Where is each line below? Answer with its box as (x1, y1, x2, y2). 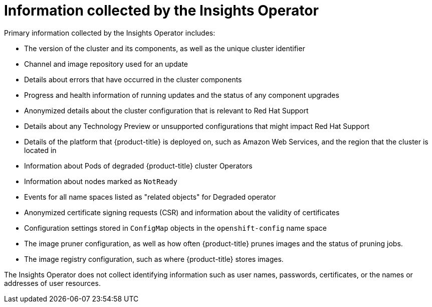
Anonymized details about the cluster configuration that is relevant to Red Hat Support (24, 106, 309, 115)
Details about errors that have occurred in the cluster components (24, 75, 242, 84)
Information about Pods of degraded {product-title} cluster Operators (24, 161, 253, 170)
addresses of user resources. (4, 278, 101, 287)
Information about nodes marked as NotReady (24, 177, 178, 186)
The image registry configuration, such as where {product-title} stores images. (24, 254, 284, 263)
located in (24, 145, 57, 155)
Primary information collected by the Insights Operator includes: (4, 28, 215, 37)
